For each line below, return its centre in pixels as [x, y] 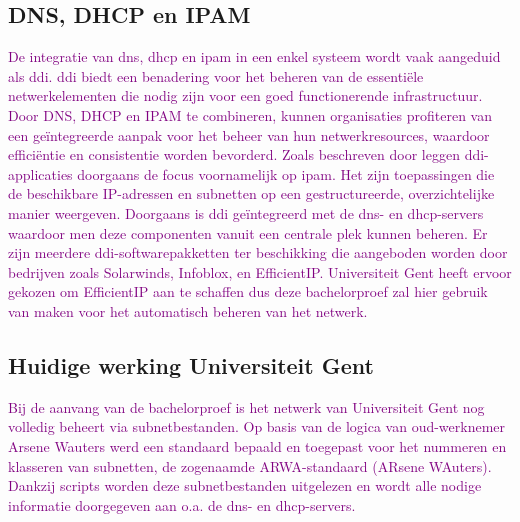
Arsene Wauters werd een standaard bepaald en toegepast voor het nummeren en [257, 445]
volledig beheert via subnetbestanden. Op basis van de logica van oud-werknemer [257, 426]
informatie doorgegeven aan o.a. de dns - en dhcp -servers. [182, 504]
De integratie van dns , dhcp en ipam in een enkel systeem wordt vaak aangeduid [254, 56]
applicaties [40, 173]
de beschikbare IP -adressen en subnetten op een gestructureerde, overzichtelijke [251, 193]
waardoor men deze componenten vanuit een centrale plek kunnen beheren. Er [248, 232]
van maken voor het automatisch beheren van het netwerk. [188, 310]
